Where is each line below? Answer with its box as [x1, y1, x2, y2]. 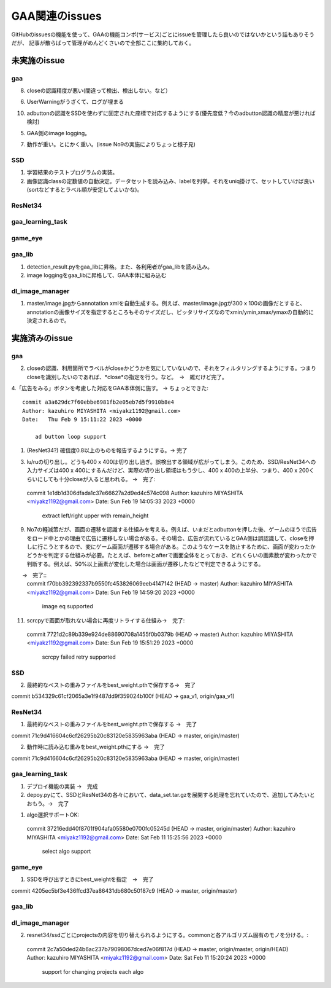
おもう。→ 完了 [26, 799, 70, 807]
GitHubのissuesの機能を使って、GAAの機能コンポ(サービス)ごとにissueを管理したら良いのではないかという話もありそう [11, 31, 315, 38]
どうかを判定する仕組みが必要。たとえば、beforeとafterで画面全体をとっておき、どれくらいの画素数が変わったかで [26, 552, 318, 559]
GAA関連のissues [11, 9, 102, 23]
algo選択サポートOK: [26, 811, 80, 818]
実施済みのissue [11, 332, 73, 343]
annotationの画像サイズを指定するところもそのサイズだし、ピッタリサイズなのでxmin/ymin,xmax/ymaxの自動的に [26, 308, 314, 316]
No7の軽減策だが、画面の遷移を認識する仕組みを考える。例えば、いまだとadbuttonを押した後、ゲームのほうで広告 [26, 526, 317, 533]
